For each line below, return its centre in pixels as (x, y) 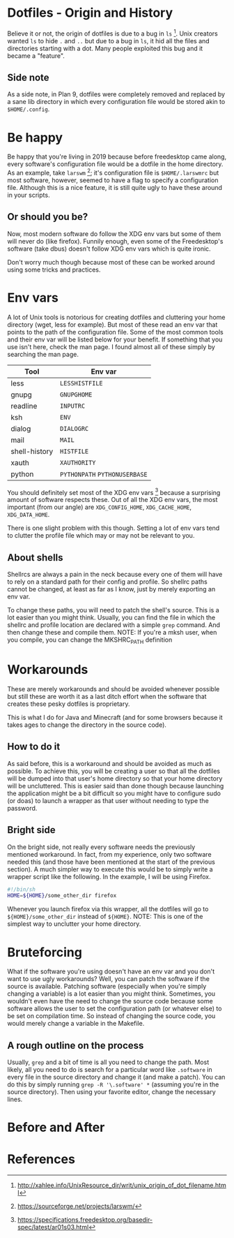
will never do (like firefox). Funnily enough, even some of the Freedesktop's (115, 241)
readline (24, 406)
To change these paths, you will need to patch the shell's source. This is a (113, 610)
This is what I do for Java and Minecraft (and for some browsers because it (115, 717)
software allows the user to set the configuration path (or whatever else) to (115, 1009)
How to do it (34, 747)
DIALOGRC (75, 428)
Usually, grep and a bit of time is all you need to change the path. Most (108, 1062)
